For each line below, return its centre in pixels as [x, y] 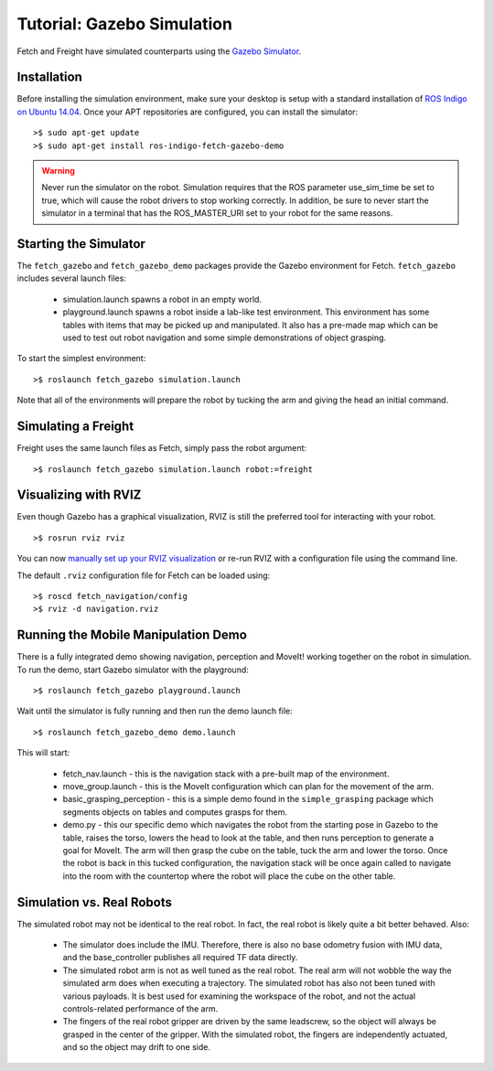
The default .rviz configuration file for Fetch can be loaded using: [144, 575]
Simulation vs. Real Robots [95, 902]
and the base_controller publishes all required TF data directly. [180, 958]
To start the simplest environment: [81, 359]
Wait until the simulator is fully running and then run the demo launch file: [155, 711]
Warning [58, 171]
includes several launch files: [72, 278]
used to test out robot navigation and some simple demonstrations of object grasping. [225, 337]
